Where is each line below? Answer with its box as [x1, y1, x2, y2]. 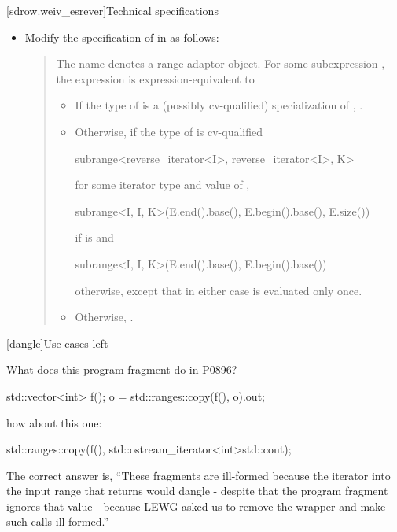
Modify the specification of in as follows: [24, 28, 219, 45]
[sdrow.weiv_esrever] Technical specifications [6, 2, 219, 18]
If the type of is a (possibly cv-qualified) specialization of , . [75, 97, 363, 113]
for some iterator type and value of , [75, 176, 250, 193]
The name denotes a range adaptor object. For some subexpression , [56, 55, 385, 72]
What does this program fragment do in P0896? [6, 361, 237, 378]
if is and [75, 229, 114, 246]
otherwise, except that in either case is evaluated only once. [75, 282, 362, 298]
